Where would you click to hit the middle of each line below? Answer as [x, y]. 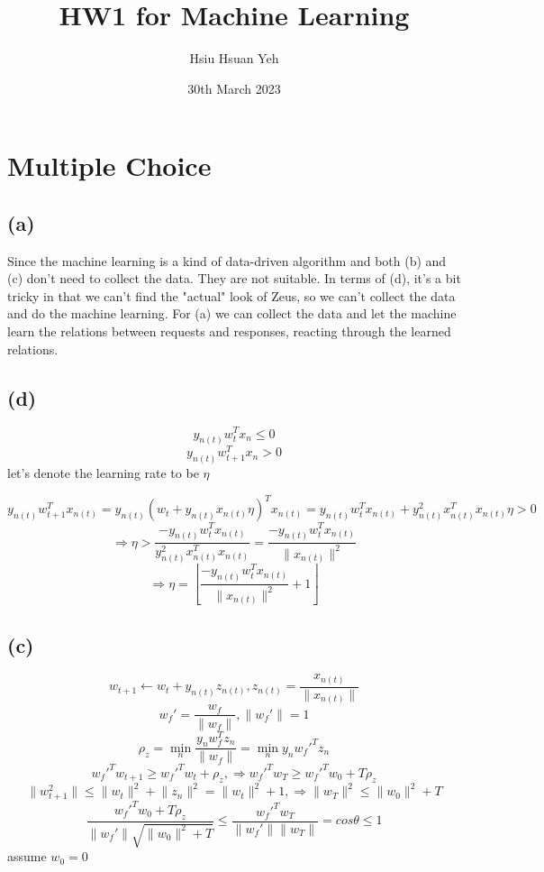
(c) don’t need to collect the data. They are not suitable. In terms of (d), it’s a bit [234, 278]
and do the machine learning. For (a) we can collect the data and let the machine [232, 313]
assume [27, 856]
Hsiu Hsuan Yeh [234, 58]
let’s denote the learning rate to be [103, 473]
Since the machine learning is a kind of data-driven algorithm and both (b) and [227, 260]
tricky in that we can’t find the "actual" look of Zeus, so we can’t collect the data [231, 295]
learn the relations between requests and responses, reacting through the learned [229, 331]
